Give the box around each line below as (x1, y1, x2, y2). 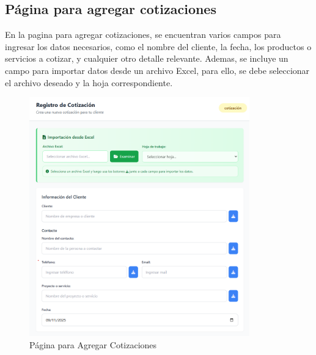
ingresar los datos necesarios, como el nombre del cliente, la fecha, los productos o (5, 40, 312, 53)
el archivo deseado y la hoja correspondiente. (5, 76, 173, 89)
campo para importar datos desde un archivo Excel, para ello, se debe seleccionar (5, 64, 310, 76)
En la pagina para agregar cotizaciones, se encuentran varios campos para (5, 28, 281, 41)
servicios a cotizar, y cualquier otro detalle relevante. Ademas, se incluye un (5, 52, 288, 65)
